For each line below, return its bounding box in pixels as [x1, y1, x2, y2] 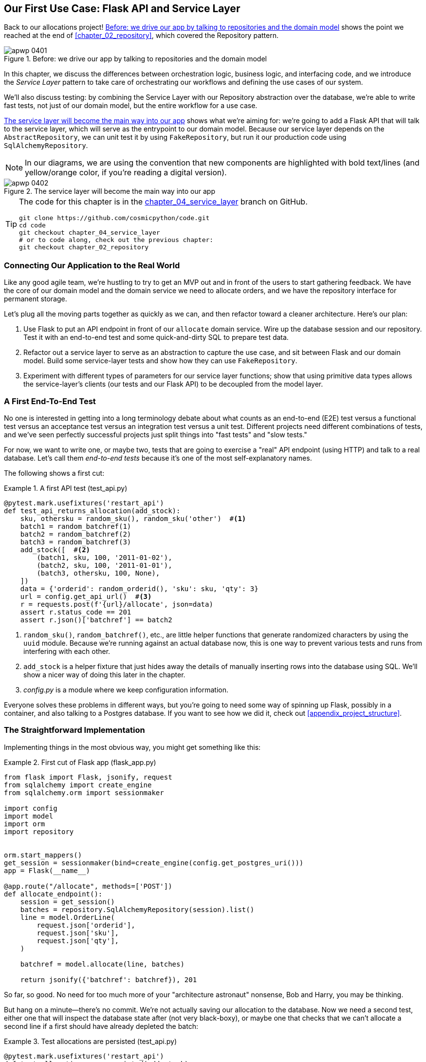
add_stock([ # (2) [20, 545, 91, 554]
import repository [4, 827, 74, 836]
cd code [19, 222, 46, 229]
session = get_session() [20, 897, 115, 906]
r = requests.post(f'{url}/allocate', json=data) [20, 600, 213, 608]
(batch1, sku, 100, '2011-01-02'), [37, 553, 172, 561]
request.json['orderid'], [37, 921, 135, 929]
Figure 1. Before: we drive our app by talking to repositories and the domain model [4, 55, 267, 63]
